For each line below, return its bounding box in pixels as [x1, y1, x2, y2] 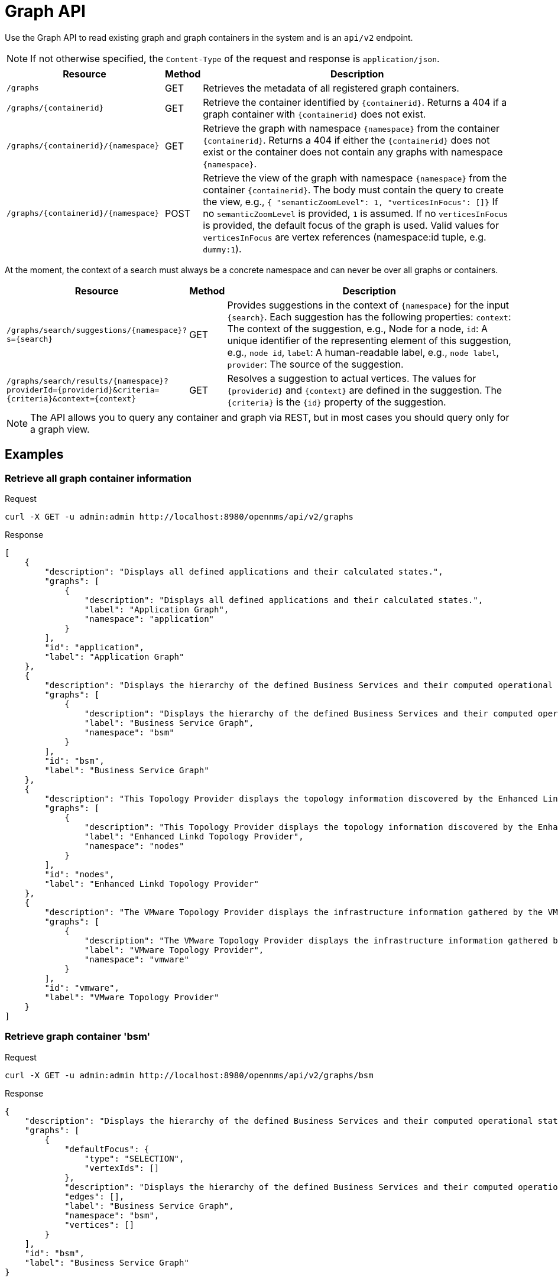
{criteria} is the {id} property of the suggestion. [227, 395, 446, 408]
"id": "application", [44, 642, 145, 652]
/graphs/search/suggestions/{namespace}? [7, 325, 187, 335]
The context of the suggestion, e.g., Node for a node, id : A [227, 322, 488, 335]
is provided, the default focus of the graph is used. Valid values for [203, 219, 499, 231]
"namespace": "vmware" [84, 954, 189, 964]
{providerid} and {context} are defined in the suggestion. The [227, 384, 502, 396]
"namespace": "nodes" [84, 841, 184, 851]
